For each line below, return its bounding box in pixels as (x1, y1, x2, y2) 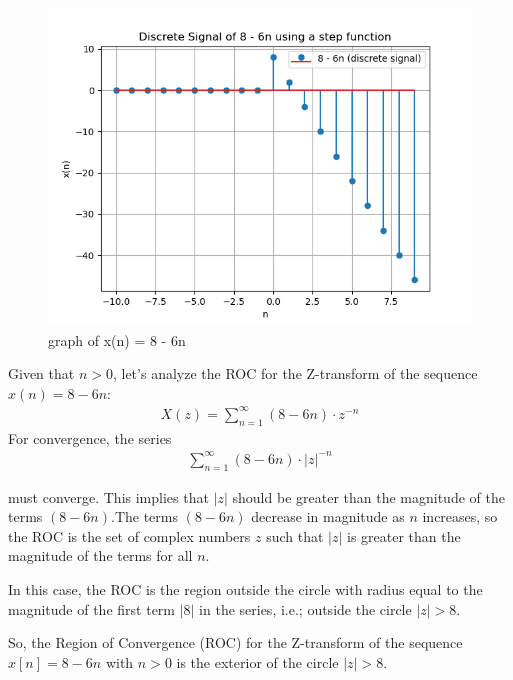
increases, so (422, 506, 498, 527)
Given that (8, 363, 75, 384)
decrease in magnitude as (251, 506, 405, 527)
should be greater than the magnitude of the (232, 486, 505, 507)
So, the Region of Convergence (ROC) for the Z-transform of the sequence (8, 632, 463, 653)
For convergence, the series (8, 427, 172, 448)
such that (266, 525, 324, 546)
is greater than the (347, 525, 461, 546)
